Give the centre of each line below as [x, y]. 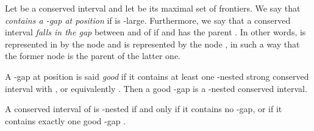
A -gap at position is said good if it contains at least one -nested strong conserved [157, 76]
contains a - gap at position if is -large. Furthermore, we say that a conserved [148, 20]
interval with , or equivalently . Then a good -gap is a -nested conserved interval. [156, 88]
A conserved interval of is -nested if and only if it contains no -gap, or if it [144, 109]
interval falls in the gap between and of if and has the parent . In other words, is [155, 32]
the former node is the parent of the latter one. [93, 56]
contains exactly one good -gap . [66, 120]
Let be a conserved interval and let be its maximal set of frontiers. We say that [153, 8]
